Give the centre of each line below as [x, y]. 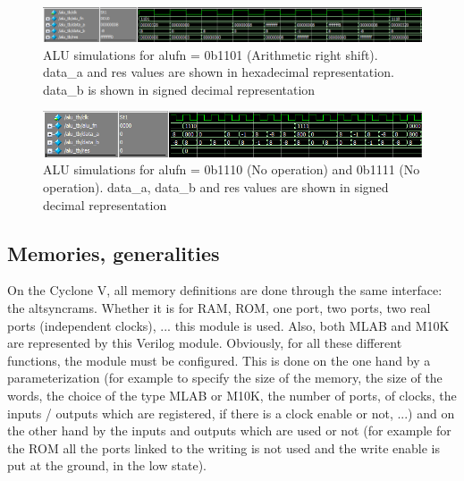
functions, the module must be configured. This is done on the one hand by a [219, 360]
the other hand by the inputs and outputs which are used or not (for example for [229, 430]
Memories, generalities [114, 253]
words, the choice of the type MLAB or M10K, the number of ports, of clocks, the [232, 395]
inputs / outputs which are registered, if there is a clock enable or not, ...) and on [231, 413]
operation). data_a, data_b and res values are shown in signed [216, 187]
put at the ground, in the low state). [107, 465]
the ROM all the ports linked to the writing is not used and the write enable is [224, 447]
